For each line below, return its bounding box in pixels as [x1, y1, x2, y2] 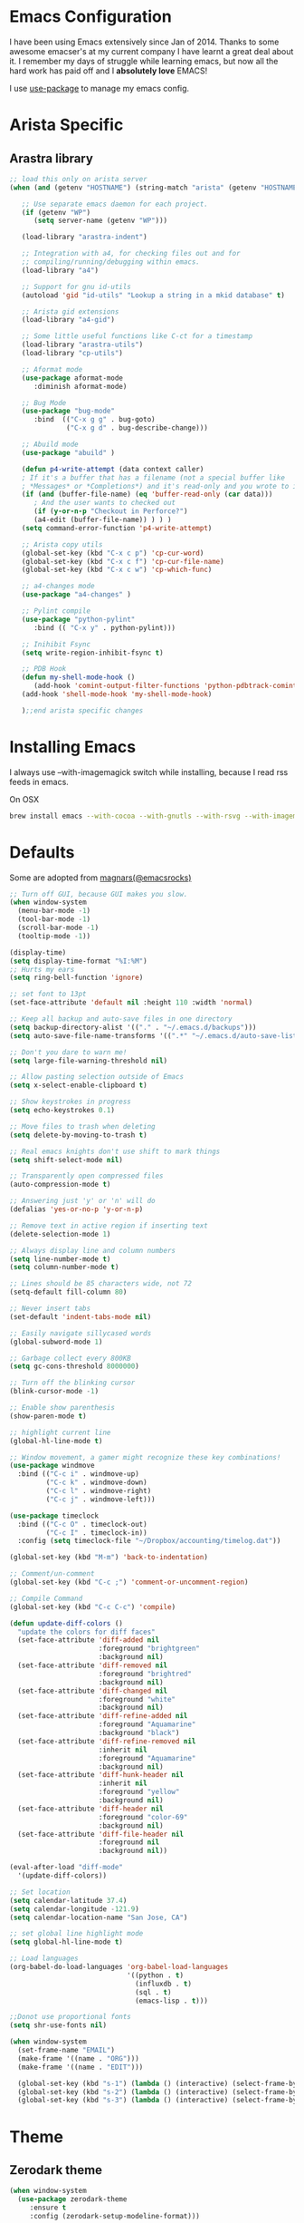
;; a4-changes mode [21, 582, 95, 591]
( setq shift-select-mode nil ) [9, 1155, 124, 1164]
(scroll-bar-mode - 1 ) [17, 923, 100, 933]
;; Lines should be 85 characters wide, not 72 [9, 1279, 193, 1288]
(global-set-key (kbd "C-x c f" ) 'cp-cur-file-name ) [21, 557, 224, 566]
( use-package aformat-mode [21, 374, 124, 383]
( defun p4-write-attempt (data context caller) [21, 464, 204, 473]
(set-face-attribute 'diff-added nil [17, 1636, 160, 1645]
